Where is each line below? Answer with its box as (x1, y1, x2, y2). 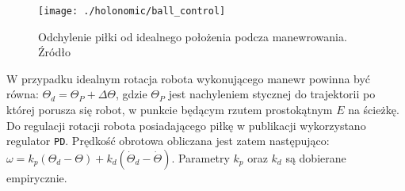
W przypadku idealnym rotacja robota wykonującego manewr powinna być (6, 70, 371, 86)
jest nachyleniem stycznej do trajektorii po (168, 86, 376, 102)
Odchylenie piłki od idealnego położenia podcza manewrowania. (38, 28, 347, 44)
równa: (6, 86, 39, 102)
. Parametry (171, 149, 230, 166)
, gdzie (116, 86, 147, 102)
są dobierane (285, 149, 346, 166)
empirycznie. (6, 169, 67, 185)
